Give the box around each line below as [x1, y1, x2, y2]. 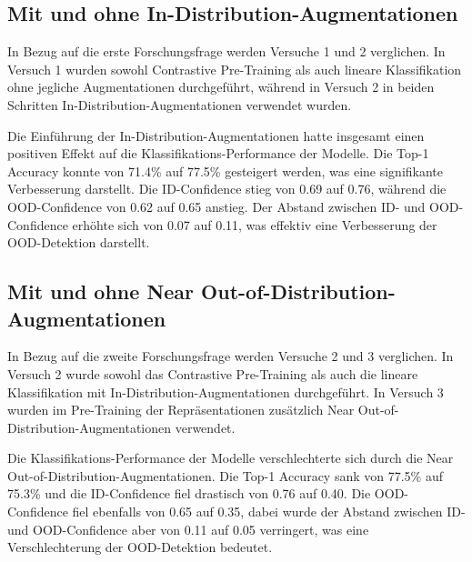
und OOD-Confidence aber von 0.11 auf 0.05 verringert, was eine [7, 519, 369, 538]
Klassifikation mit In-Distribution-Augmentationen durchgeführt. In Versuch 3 [7, 382, 444, 401]
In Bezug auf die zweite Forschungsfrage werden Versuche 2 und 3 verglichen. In [7, 346, 454, 366]
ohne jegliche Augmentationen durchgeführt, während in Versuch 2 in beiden [7, 77, 435, 96]
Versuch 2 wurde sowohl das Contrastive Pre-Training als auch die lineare [7, 364, 418, 383]
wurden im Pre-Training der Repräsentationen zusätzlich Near [7, 400, 355, 419]
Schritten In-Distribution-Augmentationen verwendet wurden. [7, 95, 352, 114]
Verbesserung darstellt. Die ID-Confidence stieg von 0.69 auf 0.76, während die [7, 179, 447, 198]
